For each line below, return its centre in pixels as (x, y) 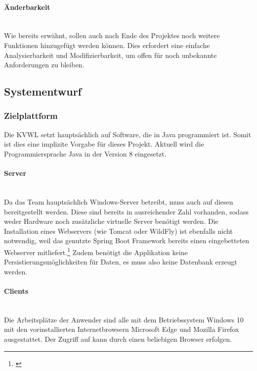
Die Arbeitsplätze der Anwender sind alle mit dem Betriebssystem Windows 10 (124, 319)
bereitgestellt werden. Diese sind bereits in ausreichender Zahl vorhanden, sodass (126, 211)
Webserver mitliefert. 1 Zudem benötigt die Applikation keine (96, 251)
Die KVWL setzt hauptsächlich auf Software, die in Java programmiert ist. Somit (128, 134)
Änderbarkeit (27, 7)
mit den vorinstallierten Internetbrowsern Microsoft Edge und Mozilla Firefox (122, 329)
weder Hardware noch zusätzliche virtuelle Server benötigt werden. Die (111, 221)
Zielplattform (31, 116)
